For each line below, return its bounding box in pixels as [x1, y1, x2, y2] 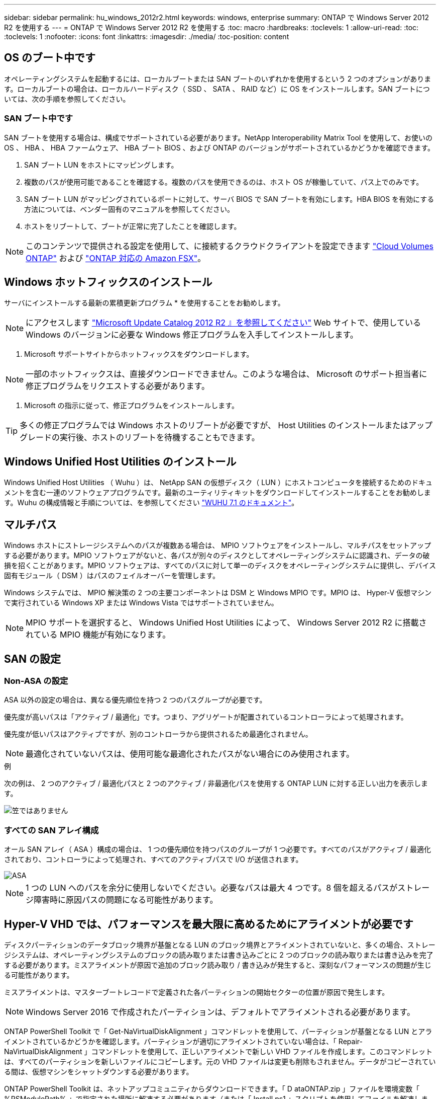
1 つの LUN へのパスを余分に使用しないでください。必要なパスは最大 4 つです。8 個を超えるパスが [26, 883, 398, 893]
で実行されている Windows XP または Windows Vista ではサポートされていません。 [4, 598, 278, 607]
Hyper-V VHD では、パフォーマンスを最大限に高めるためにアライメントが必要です [4, 917, 413, 930]
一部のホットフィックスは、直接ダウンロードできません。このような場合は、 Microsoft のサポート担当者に [26, 369, 427, 379]
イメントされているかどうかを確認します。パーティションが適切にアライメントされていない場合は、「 [4, 1037, 337, 1046]
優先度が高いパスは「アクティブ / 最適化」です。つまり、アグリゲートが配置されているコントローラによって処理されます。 [4, 713, 408, 722]
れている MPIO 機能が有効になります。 [26, 630, 171, 640]
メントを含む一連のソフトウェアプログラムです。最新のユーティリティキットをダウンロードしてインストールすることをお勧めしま [4, 488, 431, 497]
